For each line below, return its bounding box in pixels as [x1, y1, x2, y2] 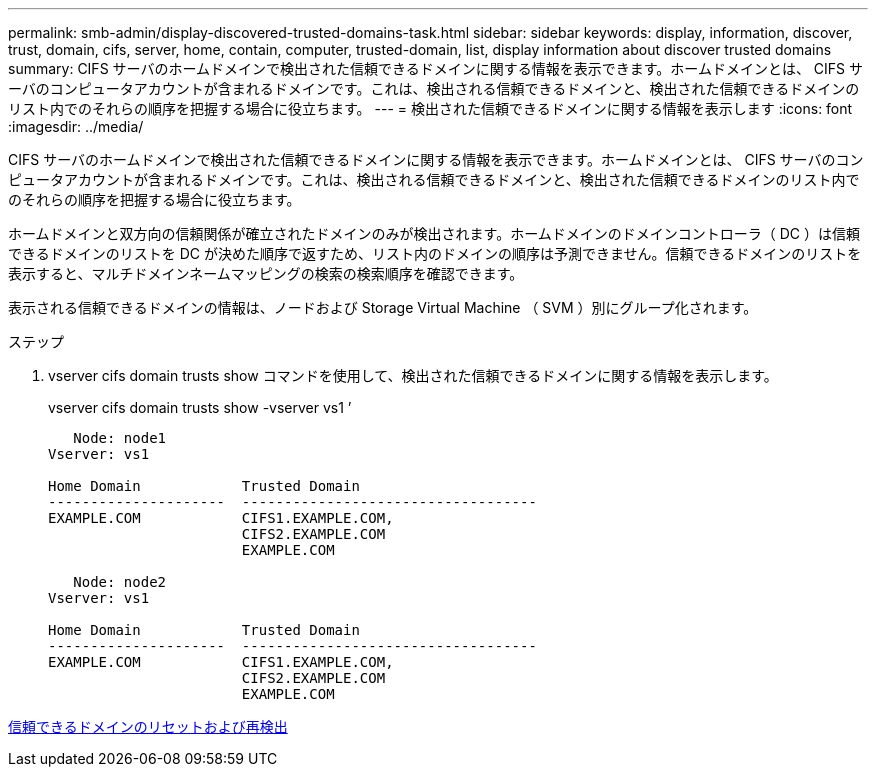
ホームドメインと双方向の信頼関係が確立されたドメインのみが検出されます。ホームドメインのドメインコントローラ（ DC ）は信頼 [8, 225, 860, 242]
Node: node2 [73, 574, 167, 590]
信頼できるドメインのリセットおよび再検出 [8, 718, 288, 735]
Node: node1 [73, 430, 167, 446]
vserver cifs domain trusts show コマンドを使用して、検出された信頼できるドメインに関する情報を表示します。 [48, 367, 778, 384]
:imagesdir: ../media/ [8, 118, 144, 135]
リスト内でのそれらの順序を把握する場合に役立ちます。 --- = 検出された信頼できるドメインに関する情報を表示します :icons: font [8, 100, 853, 117]
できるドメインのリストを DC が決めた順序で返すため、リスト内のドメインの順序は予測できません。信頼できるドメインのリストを [8, 245, 862, 262]
